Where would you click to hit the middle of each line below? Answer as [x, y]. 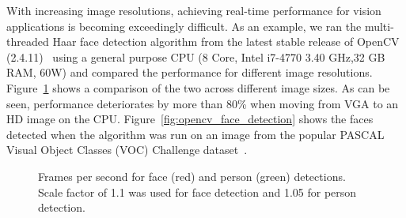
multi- [379, 26]
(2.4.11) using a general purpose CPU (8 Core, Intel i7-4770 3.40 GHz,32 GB [196, 56]
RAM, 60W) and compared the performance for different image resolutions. [190, 72]
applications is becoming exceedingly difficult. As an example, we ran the [184, 26]
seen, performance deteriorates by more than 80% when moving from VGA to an [203, 103]
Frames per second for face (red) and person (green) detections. [192, 176]
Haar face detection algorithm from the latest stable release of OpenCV [226, 41]
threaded [28, 41]
